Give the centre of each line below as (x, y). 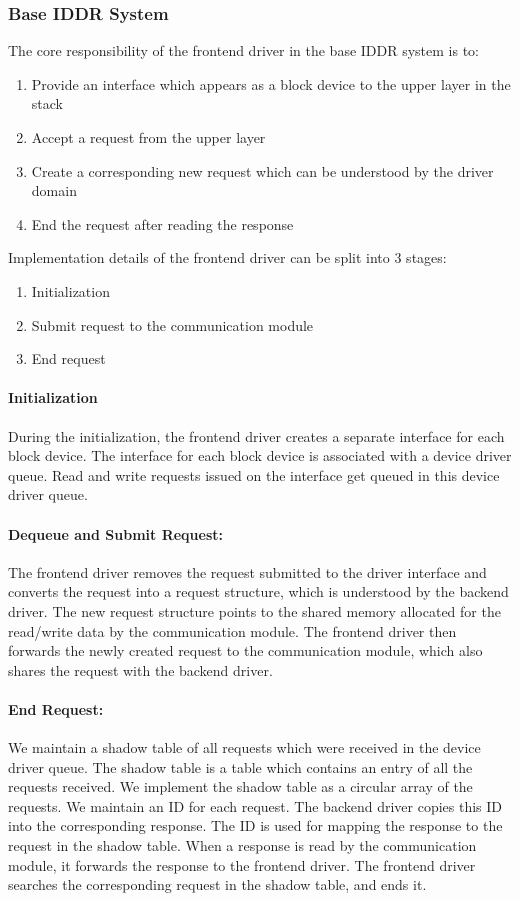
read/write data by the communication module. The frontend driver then (232, 630)
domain (54, 190)
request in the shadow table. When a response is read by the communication (242, 845)
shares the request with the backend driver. (140, 669)
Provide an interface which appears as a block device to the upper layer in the (271, 83)
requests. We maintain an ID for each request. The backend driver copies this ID (255, 805)
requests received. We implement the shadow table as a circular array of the (240, 786)
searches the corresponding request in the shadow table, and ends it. (217, 884)
